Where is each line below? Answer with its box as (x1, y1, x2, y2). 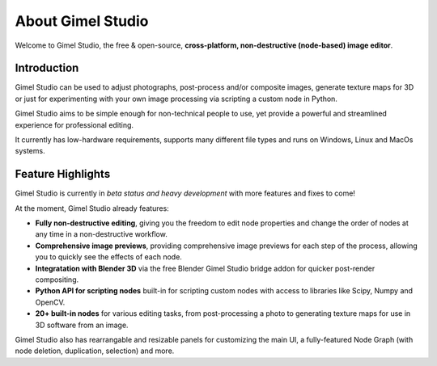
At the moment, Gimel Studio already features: (15, 203, 169, 213)
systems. (15, 146, 45, 156)
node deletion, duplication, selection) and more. (15, 346, 175, 355)
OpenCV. (35, 297, 66, 307)
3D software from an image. (35, 320, 129, 330)
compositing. (35, 275, 79, 284)
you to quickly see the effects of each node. (35, 252, 182, 262)
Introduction (15, 61, 79, 75)
